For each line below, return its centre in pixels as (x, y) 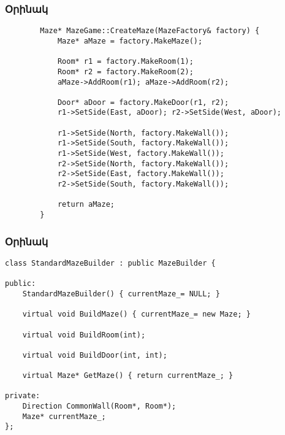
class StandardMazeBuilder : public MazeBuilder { (110, 263)
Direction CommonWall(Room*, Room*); (99, 406)
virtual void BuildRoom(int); (84, 335)
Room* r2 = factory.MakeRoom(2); (125, 71)
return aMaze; (86, 205)
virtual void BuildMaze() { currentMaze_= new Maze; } (136, 314)
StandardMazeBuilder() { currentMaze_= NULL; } (121, 294)
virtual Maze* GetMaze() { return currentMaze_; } (128, 376)
